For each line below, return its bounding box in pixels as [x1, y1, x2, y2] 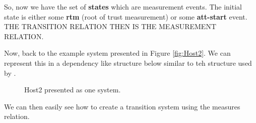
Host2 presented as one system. [24, 84, 121, 95]
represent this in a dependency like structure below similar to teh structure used [4, 57, 252, 68]
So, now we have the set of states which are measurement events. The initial [4, 2, 242, 12]
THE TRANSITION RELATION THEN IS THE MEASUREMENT [4, 21, 216, 32]
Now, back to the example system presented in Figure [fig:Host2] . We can [4, 48, 231, 58]
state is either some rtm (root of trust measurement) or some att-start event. [4, 11, 247, 22]
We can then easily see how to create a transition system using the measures [4, 101, 240, 111]
